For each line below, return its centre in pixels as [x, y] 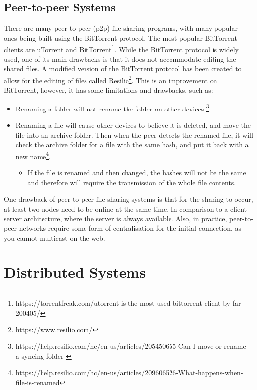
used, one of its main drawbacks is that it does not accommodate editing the [120, 59]
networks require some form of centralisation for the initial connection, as [130, 228]
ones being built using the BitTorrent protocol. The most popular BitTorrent [121, 37]
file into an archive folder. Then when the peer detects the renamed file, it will [134, 135]
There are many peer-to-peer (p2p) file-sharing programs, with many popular [121, 28]
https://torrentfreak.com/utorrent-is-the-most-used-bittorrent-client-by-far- [129, 303]
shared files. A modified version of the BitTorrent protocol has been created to [123, 69]
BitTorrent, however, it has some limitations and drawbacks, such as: [108, 90]
